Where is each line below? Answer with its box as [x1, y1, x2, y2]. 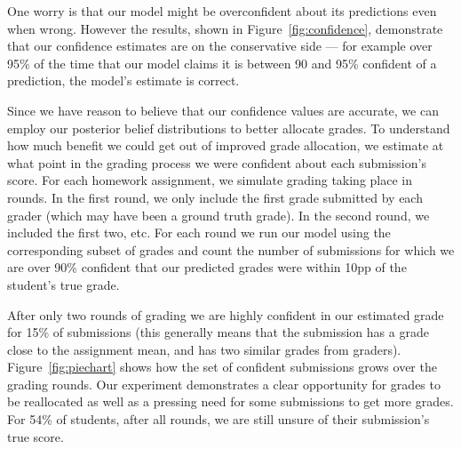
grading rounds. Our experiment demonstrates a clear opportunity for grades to [7, 374, 441, 393]
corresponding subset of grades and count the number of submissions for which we [7, 240, 455, 259]
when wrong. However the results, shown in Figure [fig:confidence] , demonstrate [7, 19, 443, 37]
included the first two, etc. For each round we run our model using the [7, 223, 391, 242]
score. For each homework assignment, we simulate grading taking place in [7, 171, 413, 189]
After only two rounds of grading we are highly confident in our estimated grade [7, 305, 444, 324]
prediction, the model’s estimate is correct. [7, 71, 240, 90]
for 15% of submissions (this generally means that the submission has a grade [7, 323, 429, 341]
